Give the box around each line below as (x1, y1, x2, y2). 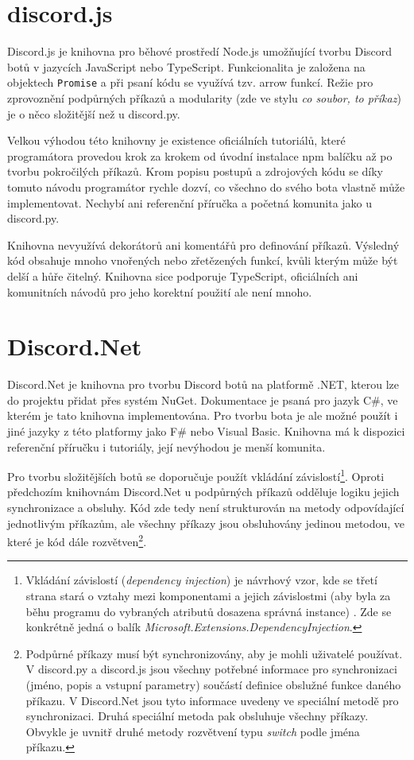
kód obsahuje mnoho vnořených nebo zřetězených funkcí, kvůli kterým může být (7, 252, 398, 269)
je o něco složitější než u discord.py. (7, 105, 180, 122)
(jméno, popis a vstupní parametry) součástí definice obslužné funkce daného (25, 677, 401, 693)
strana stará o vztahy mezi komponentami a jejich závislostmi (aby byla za (25, 587, 391, 604)
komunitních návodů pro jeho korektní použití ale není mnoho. (7, 283, 312, 300)
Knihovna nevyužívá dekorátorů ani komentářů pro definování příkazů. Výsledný (7, 236, 400, 253)
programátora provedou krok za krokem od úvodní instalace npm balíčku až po (7, 147, 393, 164)
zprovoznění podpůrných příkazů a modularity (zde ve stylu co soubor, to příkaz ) (7, 89, 401, 106)
